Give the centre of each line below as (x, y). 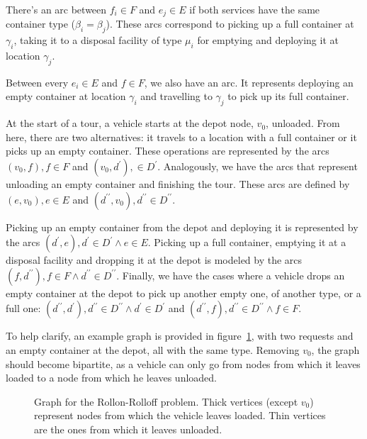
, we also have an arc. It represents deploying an (249, 82)
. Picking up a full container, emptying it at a (247, 242)
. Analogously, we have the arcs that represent (258, 166)
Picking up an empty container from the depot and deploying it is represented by (182, 227)
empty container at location (66, 96)
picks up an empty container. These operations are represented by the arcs (168, 151)
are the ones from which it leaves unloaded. (128, 429)
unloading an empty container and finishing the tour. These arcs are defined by (178, 184)
